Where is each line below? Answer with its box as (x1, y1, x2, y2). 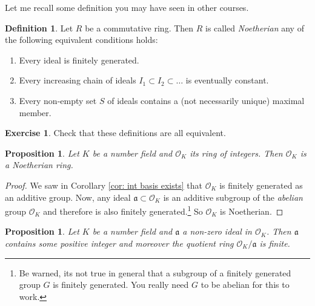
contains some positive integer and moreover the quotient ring (5, 236, 234, 249)
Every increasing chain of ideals (19, 74, 136, 86)
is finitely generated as (219, 178, 303, 191)
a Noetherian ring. (5, 158, 73, 171)
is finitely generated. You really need (53, 278, 189, 291)
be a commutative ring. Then (85, 21, 194, 34)
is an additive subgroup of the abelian (163, 190, 303, 203)
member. (19, 106, 51, 119)
